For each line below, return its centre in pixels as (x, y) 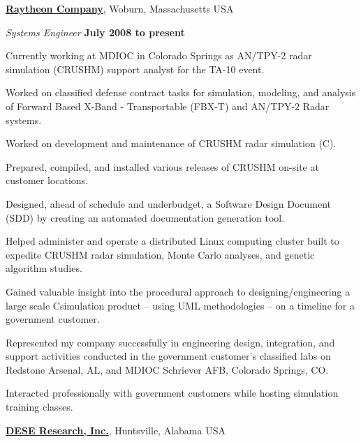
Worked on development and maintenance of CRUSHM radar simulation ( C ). (171, 143)
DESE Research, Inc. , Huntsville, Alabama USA (116, 430)
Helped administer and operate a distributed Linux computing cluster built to (172, 241)
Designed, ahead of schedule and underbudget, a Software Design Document (169, 203)
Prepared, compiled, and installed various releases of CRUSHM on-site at (162, 166)
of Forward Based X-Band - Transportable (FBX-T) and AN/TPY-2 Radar (168, 106)
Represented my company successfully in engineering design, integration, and (170, 342)
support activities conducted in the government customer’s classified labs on (168, 356)
